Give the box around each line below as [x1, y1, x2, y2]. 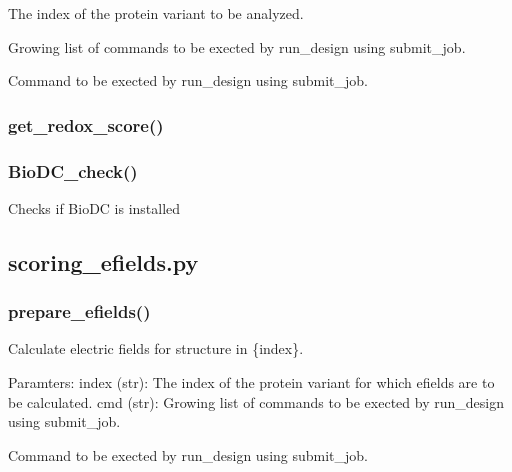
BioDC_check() [8, 158, 138, 183]
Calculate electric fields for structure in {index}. [8, 338, 304, 359]
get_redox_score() [8, 112, 164, 137]
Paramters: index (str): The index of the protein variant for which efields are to [8, 372, 495, 393]
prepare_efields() [8, 299, 151, 324]
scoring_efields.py [8, 246, 199, 277]
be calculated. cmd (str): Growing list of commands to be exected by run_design [8, 391, 504, 412]
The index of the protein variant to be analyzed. [8, 3, 304, 23]
